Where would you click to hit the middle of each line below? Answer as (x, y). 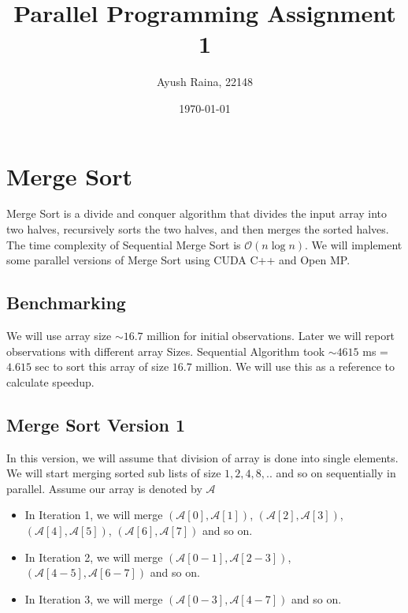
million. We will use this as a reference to (295, 366)
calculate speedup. (50, 381)
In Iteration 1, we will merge (94, 515)
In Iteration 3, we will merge (94, 598)
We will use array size (59, 336)
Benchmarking (66, 303)
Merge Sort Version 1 (96, 424)
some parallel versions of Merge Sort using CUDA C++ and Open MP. (178, 260)
